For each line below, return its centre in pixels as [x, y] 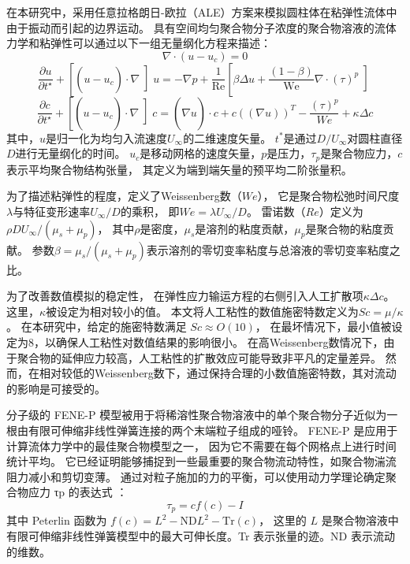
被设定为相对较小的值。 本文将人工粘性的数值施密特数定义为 [202, 311]
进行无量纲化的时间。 [71, 153]
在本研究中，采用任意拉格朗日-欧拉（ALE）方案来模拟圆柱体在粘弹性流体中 [202, 12]
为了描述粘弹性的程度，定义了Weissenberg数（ [124, 196]
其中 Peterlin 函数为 [57, 520]
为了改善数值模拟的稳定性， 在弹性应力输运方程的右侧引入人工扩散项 [185, 296]
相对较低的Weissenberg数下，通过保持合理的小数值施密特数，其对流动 [218, 373]
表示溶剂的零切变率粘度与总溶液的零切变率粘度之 [273, 249]
